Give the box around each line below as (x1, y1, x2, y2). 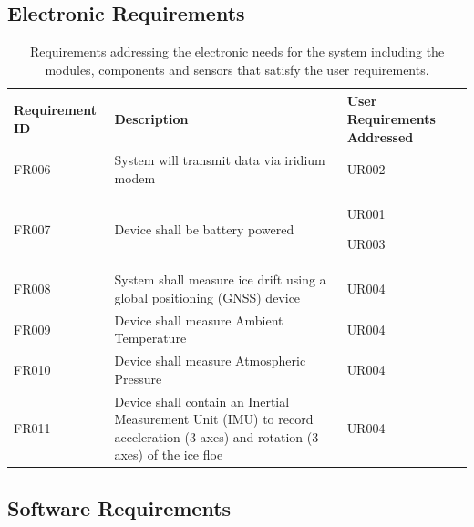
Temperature (114, 328, 187, 347)
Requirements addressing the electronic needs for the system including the (29, 42, 445, 61)
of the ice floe (147, 445, 223, 464)
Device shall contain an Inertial (114, 391, 290, 410)
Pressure (114, 368, 162, 387)
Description (114, 108, 189, 128)
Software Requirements (7, 493, 232, 522)
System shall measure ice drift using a (114, 270, 326, 289)
